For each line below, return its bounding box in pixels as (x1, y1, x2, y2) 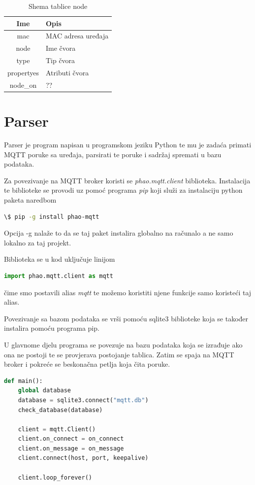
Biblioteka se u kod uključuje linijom (4, 254, 115, 264)
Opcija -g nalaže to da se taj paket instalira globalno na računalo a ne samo (4, 228, 233, 238)
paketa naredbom (4, 195, 57, 205)
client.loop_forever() (18, 474, 92, 481)
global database (18, 387, 71, 394)
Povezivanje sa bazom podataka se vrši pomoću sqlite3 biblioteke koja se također (4, 313, 249, 323)
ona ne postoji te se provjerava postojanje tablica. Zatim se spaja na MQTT (4, 349, 234, 359)
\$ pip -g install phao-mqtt (4, 213, 99, 220)
